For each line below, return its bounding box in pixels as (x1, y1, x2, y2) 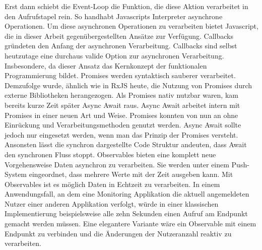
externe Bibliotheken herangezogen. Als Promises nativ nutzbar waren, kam (5, 90, 238, 100)
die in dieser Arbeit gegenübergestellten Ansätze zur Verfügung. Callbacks (5, 30, 233, 41)
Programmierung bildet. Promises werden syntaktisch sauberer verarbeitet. (5, 70, 236, 81)
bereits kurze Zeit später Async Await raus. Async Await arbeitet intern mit (5, 99, 240, 110)
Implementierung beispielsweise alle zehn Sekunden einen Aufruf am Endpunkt (5, 208, 248, 219)
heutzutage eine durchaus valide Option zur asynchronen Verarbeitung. (5, 50, 224, 60)
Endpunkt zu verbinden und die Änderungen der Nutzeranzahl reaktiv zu (5, 228, 232, 238)
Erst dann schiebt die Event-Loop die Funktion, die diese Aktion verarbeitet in (5, 1, 248, 11)
